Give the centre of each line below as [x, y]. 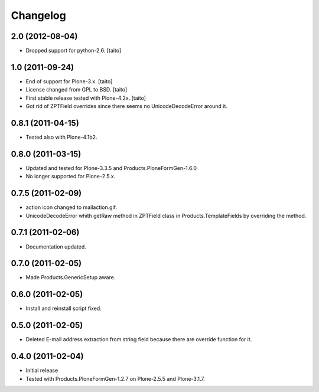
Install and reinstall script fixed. [64, 308]
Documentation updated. [56, 246]
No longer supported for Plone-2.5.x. [71, 177]
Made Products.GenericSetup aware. [71, 277]
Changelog [38, 15]
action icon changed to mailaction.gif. [71, 207]
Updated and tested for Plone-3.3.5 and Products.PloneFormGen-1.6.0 [111, 168]
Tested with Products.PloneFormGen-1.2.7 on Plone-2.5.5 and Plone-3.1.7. [115, 378]
